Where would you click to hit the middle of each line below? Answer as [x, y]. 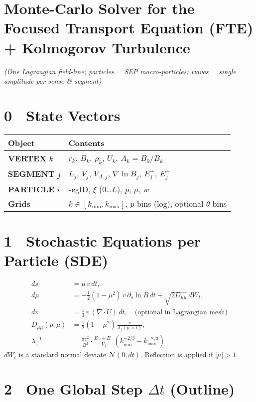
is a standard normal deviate [63, 354]
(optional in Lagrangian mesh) [181, 313]
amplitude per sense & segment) [53, 81]
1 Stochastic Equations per [103, 240]
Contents [86, 142]
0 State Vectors [62, 115]
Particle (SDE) [56, 260]
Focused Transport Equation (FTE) [129, 28]
